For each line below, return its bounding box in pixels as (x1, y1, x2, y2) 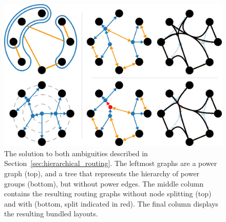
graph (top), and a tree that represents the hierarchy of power (4, 168, 199, 178)
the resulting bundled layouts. (4, 208, 98, 219)
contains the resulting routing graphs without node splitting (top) (4, 188, 212, 199)
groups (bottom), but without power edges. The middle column (4, 178, 204, 189)
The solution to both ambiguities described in (4, 147, 148, 158)
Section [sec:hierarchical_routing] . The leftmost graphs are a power (4, 158, 217, 169)
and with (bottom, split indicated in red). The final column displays (4, 198, 218, 209)
